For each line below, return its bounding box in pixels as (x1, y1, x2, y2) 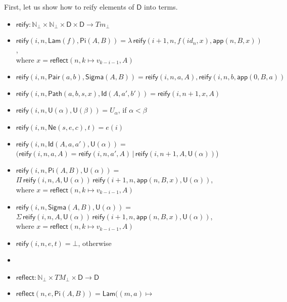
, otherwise (78, 237, 112, 248)
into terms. (144, 2, 178, 12)
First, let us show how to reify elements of (4, 2, 134, 12)
